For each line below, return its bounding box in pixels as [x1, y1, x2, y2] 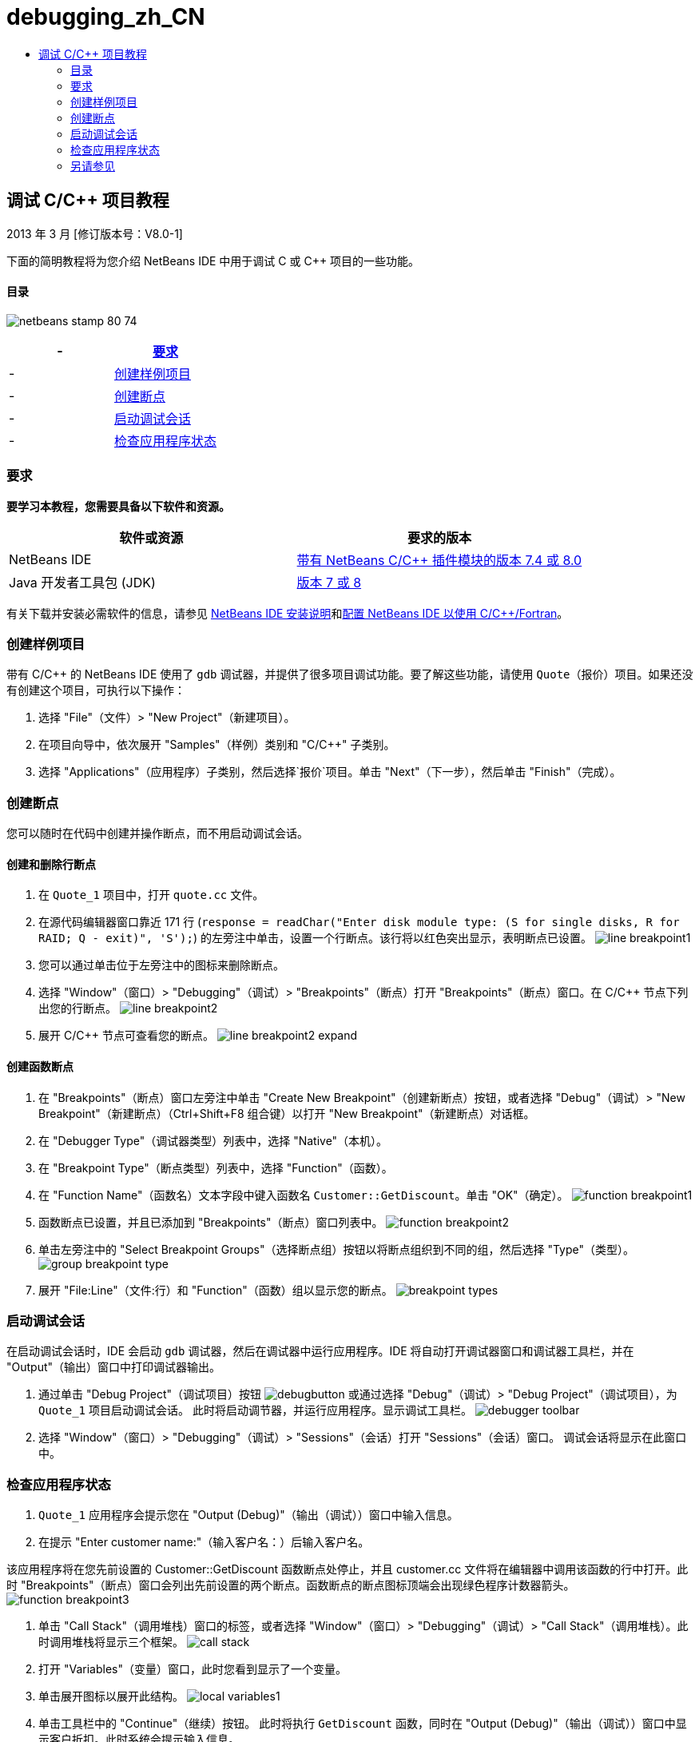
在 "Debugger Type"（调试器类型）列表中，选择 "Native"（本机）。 [38, 1133, 388, 1147]
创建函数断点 [6, 1059, 73, 1073]
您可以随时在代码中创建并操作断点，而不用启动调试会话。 [6, 826, 308, 841]
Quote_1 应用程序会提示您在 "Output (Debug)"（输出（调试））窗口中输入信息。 [38, 1508, 459, 1521]
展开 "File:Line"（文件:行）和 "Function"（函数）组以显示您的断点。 [38, 1283, 393, 1297]
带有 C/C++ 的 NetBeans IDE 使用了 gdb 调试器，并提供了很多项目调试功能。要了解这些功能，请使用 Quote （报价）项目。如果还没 [6, 667, 693, 682]
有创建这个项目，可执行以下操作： [6, 683, 185, 698]
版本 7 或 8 [296, 574, 362, 591]
